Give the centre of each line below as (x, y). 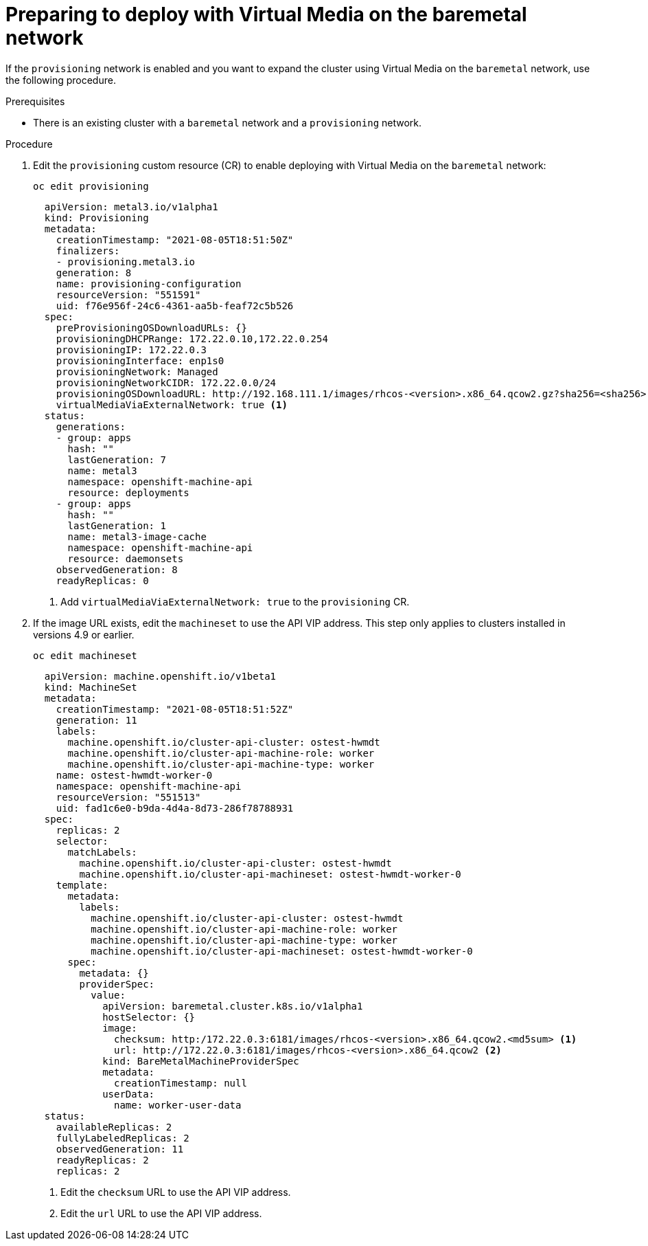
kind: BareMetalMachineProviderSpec (201, 1061)
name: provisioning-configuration (149, 283)
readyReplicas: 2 (102, 1160)
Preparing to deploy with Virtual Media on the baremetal (266, 14)
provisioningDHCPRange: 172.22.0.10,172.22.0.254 (192, 338)
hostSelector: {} (149, 1017)
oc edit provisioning (91, 186)
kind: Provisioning (96, 218)
